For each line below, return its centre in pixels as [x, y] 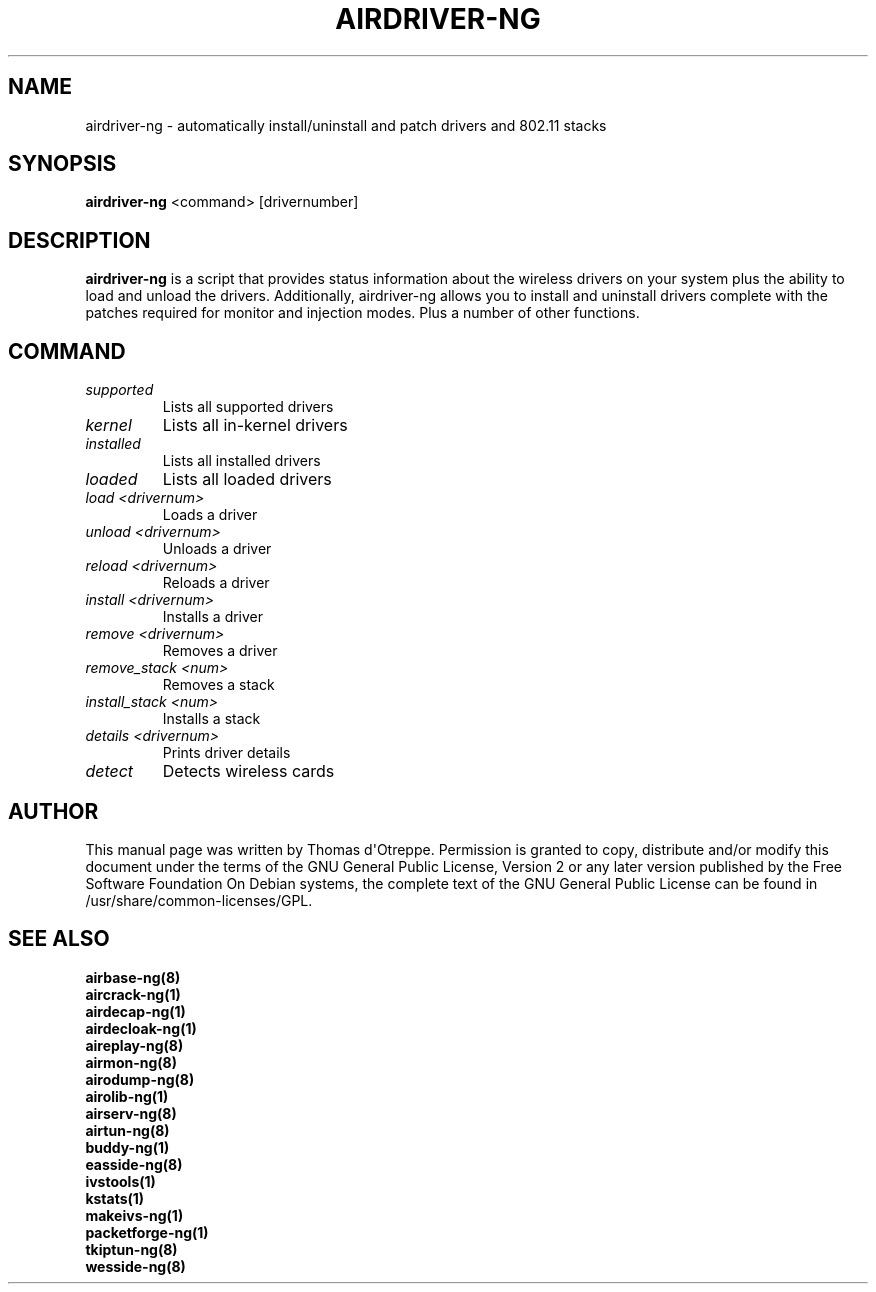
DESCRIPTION [79, 240]
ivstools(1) [120, 1181]
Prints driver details [226, 753]
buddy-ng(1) [127, 1147]
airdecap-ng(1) [135, 1011]
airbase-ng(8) [133, 977]
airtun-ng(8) [127, 1130]
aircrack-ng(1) [133, 994]
